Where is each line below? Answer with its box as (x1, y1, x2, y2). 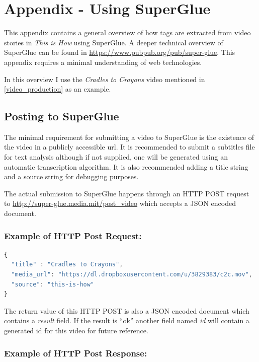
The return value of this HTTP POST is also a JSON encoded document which (4, 305, 249, 316)
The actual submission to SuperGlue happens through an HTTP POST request (4, 188, 249, 198)
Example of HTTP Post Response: (4, 346, 147, 359)
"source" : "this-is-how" (11, 280, 95, 288)
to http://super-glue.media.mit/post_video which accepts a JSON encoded (4, 198, 236, 208)
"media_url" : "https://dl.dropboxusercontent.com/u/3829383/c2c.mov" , (11, 271, 253, 278)
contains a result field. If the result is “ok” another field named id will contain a (4, 315, 249, 326)
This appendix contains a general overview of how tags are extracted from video (4, 27, 251, 38)
